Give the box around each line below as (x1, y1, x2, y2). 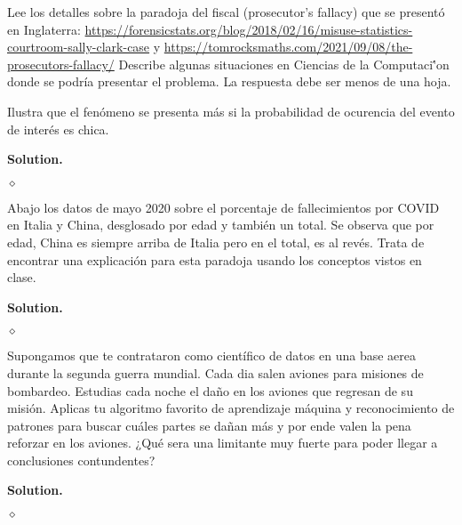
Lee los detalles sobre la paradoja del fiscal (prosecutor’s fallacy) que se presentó (7, 3, 445, 20)
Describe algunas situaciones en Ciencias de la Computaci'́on (118, 54, 450, 73)
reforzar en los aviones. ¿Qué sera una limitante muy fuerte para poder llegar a (7, 433, 438, 452)
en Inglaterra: (7, 20, 81, 38)
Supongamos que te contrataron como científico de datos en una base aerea (7, 346, 416, 365)
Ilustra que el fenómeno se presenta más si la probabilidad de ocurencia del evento (7, 101, 455, 120)
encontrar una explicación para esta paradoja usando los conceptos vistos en (7, 250, 422, 269)
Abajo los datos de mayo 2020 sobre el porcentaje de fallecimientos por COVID (7, 198, 440, 216)
